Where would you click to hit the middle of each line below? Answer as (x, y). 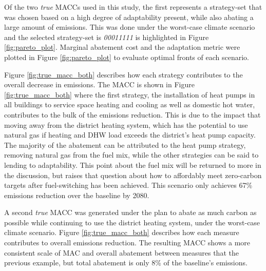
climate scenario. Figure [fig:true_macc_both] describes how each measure (122, 232)
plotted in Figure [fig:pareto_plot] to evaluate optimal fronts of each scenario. (127, 57)
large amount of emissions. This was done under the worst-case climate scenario (130, 27)
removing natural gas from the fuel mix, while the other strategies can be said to (131, 155)
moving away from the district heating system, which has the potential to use (126, 124)
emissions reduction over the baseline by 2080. (77, 195)
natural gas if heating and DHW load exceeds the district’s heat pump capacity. (130, 135)
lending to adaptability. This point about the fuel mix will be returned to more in (133, 164)
